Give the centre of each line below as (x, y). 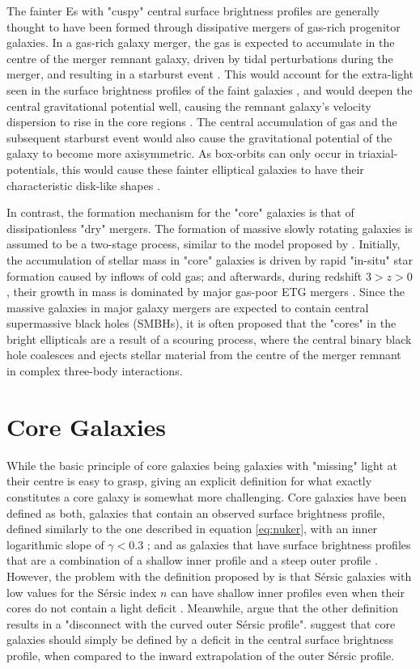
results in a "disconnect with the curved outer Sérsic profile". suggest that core (201, 623)
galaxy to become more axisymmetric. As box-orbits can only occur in (181, 153)
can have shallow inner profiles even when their (288, 592)
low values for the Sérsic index (82, 592)
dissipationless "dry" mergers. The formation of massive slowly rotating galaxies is (210, 228)
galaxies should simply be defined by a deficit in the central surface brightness (200, 639)
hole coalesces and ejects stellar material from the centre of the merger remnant (204, 355)
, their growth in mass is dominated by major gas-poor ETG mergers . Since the (206, 292)
